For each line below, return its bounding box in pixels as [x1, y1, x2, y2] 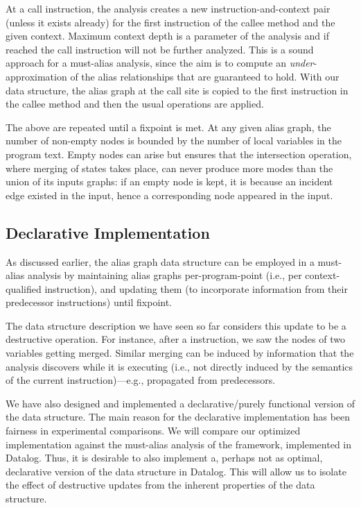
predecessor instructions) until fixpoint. [6, 295, 173, 310]
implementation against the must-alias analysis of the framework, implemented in [6, 437, 351, 451]
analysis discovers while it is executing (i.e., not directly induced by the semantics [6, 359, 353, 373]
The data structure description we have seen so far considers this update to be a [6, 318, 346, 332]
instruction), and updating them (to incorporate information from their [44, 281, 348, 296]
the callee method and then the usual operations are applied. [6, 96, 264, 111]
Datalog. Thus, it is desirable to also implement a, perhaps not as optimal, [6, 450, 323, 465]
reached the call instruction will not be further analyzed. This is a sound [6, 42, 314, 56]
